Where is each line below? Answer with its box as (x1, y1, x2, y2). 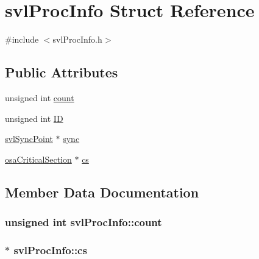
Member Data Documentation (5, 182, 199, 201)
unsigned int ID (5, 112, 63, 124)
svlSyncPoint (5, 132, 53, 145)
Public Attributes (5, 63, 118, 82)
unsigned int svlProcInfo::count (5, 215, 162, 229)
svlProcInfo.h (52, 33, 102, 46)
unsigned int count (5, 91, 74, 104)
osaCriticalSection (5, 152, 72, 165)
